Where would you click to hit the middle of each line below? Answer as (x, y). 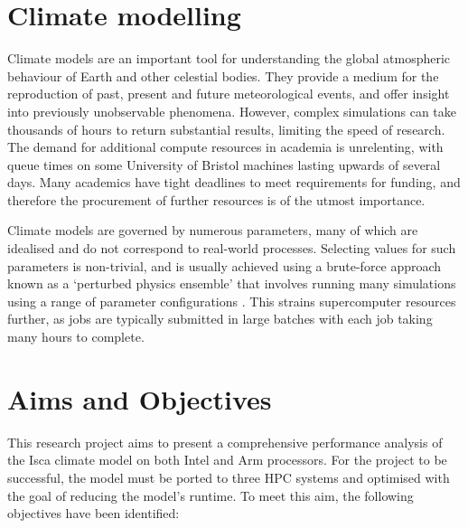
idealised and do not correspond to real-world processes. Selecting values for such (232, 248)
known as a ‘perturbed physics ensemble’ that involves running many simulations (232, 283)
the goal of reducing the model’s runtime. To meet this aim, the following (211, 495)
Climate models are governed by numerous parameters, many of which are (213, 230)
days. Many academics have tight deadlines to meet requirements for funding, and (234, 182)
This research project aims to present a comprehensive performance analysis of (225, 442)
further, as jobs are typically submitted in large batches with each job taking (220, 319)
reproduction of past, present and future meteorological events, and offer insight (229, 94)
